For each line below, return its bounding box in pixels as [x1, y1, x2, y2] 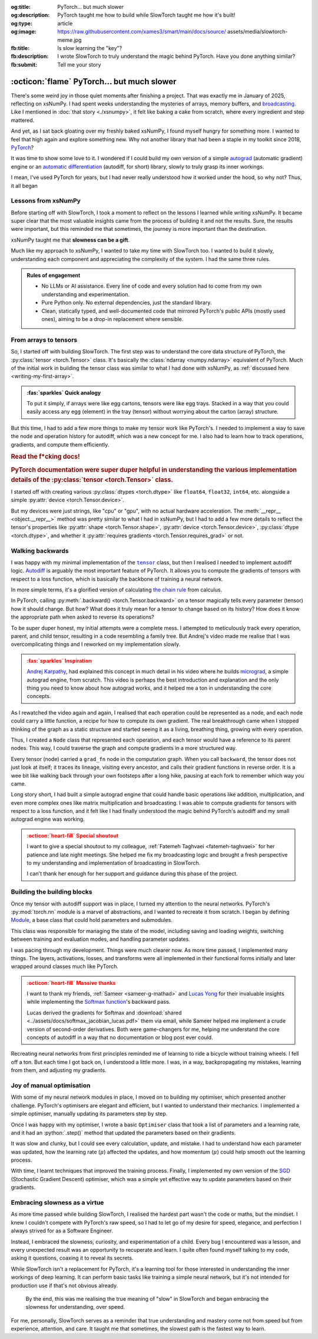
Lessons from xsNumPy [11, 197, 81, 205]
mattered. [11, 117, 35, 124]
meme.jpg [57, 36, 82, 44]
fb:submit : [11, 61, 38, 68]
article [57, 19, 73, 27]
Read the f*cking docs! [11, 452, 80, 461]
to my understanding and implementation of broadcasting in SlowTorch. [26, 859, 201, 867]
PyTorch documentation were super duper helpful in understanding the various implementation [11, 465, 297, 474]
